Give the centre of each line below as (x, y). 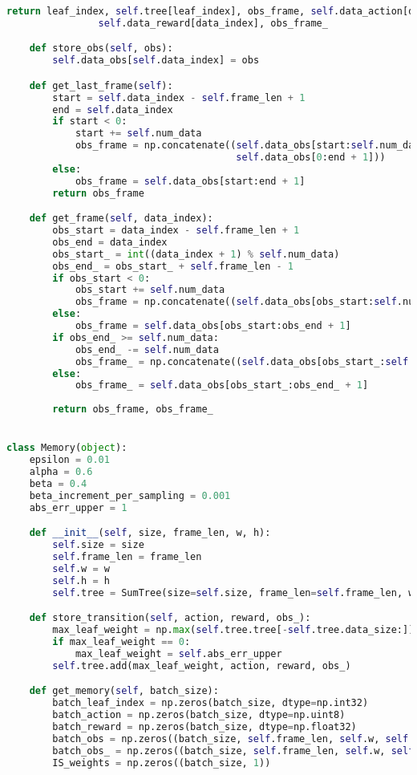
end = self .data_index (113, 110)
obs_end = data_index (110, 242)
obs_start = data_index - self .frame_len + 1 (176, 231)
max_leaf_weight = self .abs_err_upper (178, 653)
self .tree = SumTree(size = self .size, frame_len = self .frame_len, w (233, 592)
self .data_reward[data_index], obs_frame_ (213, 23)
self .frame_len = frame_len (127, 557)
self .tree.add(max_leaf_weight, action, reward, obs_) (202, 665)
